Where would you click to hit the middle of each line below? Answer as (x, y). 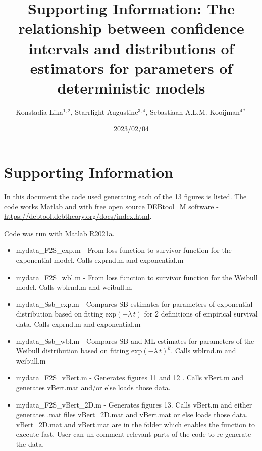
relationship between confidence (131, 28)
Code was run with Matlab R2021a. (59, 233)
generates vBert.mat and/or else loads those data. (93, 387)
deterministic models (131, 87)
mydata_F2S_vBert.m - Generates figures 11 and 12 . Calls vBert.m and (130, 377)
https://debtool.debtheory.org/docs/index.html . (78, 216)
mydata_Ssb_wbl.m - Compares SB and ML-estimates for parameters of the (135, 341)
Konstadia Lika (39, 111)
